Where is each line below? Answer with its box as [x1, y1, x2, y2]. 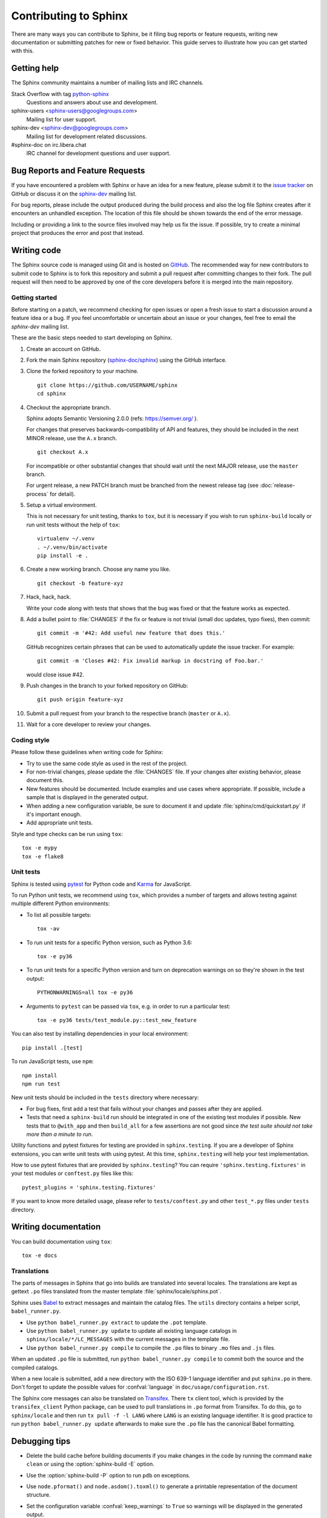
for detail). [49, 490, 76, 497]
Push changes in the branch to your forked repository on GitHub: [26, 682, 188, 689]
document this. [26, 777, 64, 784]
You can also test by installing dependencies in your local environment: [11, 1030, 189, 1038]
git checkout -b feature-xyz [37, 580, 124, 587]
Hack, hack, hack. [26, 593, 71, 601]
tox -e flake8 [22, 853, 64, 860]
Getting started [11, 293, 58, 302]
